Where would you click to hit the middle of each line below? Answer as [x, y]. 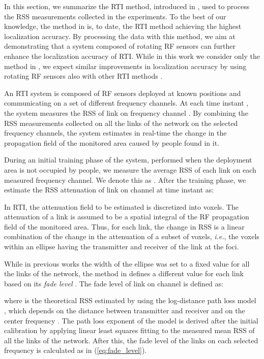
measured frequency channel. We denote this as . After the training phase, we [125, 179]
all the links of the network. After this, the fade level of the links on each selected [131, 340]
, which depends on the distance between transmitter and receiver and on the [125, 311]
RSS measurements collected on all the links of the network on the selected [121, 123]
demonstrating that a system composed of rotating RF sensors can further [120, 46]
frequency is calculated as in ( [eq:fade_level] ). [76, 350]
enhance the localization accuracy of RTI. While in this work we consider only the [132, 56]
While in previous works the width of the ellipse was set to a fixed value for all [127, 263]
